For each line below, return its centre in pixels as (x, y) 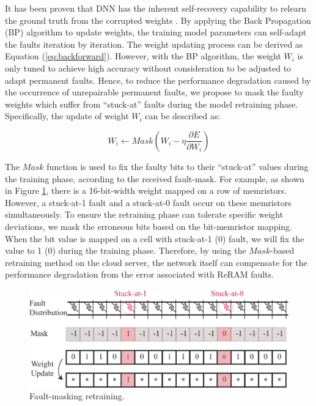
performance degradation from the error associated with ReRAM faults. (139, 274)
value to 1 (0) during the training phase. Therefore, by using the (126, 250)
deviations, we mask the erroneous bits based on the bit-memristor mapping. (149, 226)
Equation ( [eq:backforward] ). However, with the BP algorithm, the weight (143, 56)
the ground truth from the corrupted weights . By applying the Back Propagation (158, 20)
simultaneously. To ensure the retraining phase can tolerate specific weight (144, 214)
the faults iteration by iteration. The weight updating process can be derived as (154, 44)
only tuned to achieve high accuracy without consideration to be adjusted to (148, 68)
